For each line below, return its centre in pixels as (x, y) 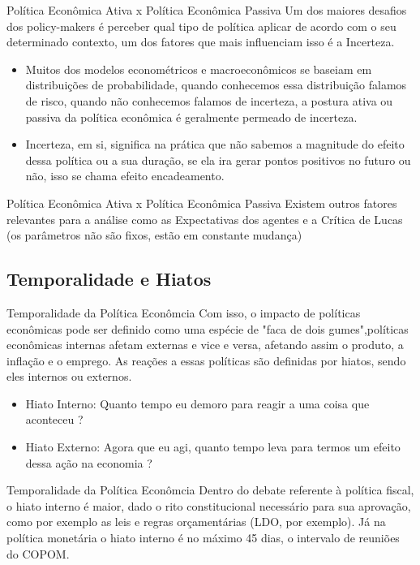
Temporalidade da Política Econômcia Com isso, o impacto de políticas (184, 312)
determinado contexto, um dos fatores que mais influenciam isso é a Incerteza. (201, 42)
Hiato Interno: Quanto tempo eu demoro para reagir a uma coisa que (197, 403)
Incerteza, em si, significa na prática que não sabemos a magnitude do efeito (215, 144)
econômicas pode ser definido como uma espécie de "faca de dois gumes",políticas (208, 328)
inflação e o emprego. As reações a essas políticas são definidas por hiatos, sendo (206, 360)
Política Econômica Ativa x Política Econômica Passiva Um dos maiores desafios (207, 10)
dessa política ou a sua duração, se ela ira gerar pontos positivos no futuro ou (218, 160)
